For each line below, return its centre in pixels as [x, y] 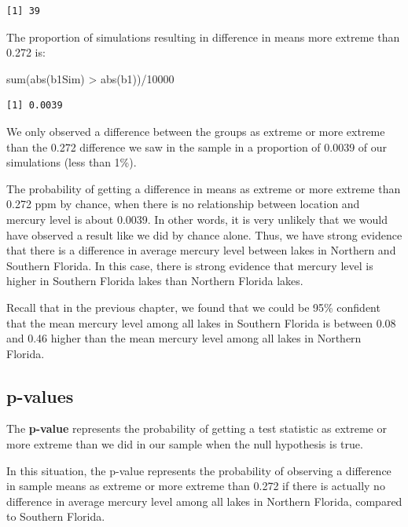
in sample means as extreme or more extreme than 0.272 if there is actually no [196, 486]
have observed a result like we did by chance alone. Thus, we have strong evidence [204, 234]
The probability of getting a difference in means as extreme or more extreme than [204, 188]
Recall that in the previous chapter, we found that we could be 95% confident [193, 307]
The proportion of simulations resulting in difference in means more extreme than [203, 37]
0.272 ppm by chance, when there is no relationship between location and [183, 204]
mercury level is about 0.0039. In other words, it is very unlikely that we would [197, 219]
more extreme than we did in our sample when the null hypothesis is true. [185, 444]
